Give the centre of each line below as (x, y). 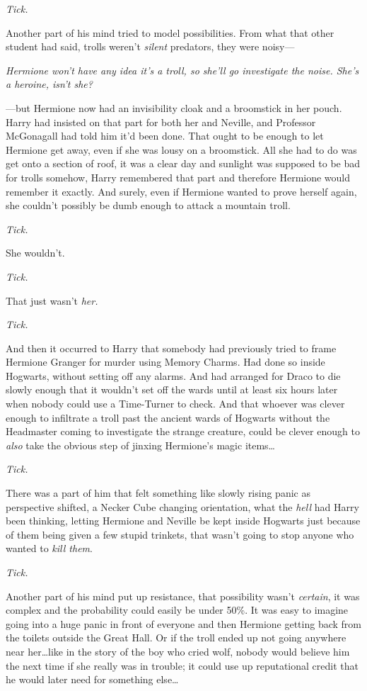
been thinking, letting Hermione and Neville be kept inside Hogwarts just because (183, 521)
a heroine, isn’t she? (49, 84)
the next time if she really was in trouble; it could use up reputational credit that (182, 665)
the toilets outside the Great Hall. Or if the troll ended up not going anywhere (176, 637)
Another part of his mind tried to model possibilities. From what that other (170, 32)
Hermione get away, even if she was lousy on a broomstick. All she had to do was (181, 149)
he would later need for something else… (92, 679)
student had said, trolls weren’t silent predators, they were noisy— (150, 46)
